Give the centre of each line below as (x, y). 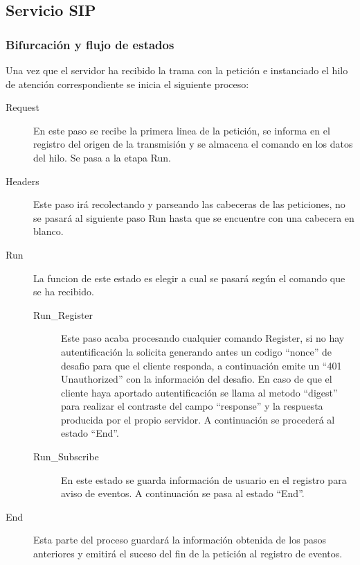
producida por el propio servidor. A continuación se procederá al (198, 419)
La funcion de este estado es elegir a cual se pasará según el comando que (189, 278)
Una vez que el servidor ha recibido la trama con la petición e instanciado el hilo (177, 70)
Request (22, 107)
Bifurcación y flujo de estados (90, 44)
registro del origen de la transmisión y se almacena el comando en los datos (193, 144)
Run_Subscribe (66, 457)
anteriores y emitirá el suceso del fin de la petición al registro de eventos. (188, 554)
